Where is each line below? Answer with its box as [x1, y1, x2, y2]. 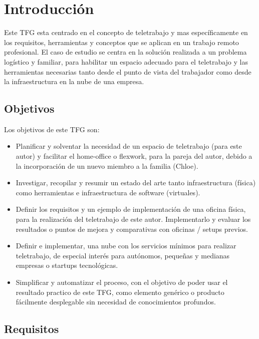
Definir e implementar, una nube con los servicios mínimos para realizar [16, 240, 236, 251]
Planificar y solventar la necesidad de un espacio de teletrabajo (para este [16, 141, 242, 151]
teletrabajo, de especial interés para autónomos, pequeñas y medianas [16, 250, 230, 260]
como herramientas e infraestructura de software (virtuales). [16, 187, 200, 197]
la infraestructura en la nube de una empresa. [4, 76, 144, 87]
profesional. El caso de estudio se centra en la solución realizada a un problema [4, 47, 247, 57]
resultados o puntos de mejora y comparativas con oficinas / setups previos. [16, 223, 248, 234]
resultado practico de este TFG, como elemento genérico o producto [16, 286, 224, 297]
